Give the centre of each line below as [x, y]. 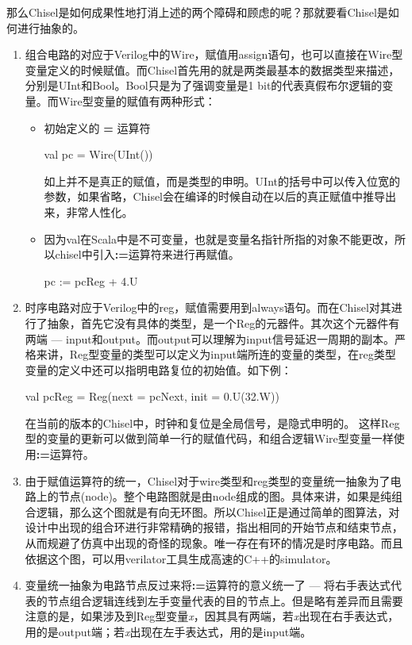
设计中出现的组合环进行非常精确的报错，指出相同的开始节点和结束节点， [214, 527]
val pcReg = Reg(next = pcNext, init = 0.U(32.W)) [152, 396]
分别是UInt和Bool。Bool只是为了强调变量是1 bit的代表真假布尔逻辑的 [204, 85]
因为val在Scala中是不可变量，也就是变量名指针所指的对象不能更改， [219, 238]
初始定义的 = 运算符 [97, 127]
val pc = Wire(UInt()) [98, 154]
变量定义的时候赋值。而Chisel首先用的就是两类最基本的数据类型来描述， [212, 69]
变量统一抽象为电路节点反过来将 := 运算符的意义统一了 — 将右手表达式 [208, 585]
